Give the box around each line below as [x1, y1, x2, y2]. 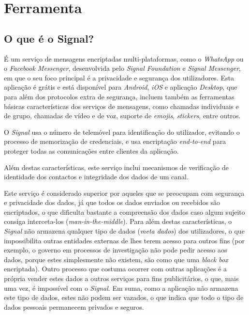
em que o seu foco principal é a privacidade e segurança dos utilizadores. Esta [4, 72, 234, 82]
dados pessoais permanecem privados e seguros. [4, 301, 144, 312]
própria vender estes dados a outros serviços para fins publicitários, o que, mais [4, 273, 239, 283]
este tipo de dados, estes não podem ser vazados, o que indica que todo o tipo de [4, 292, 244, 302]
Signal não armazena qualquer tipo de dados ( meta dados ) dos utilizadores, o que [4, 226, 245, 236]
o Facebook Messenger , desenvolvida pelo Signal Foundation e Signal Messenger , [4, 63, 241, 73]
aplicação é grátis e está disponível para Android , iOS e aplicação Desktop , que [4, 82, 237, 92]
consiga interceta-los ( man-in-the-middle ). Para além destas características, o [4, 216, 232, 226]
